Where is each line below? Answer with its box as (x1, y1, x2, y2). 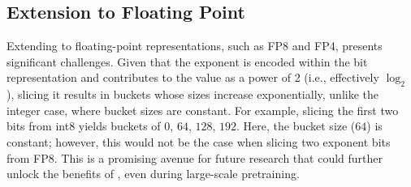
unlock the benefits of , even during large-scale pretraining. (6, 165, 300, 182)
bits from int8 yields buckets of (6, 117, 161, 134)
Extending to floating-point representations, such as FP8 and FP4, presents (6, 37, 383, 54)
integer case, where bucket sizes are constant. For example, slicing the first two (6, 101, 399, 118)
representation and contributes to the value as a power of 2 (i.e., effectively (6, 69, 379, 86)
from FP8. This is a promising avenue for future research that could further (6, 149, 383, 166)
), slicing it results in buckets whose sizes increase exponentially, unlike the (6, 86, 379, 103)
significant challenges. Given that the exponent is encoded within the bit (6, 53, 368, 70)
